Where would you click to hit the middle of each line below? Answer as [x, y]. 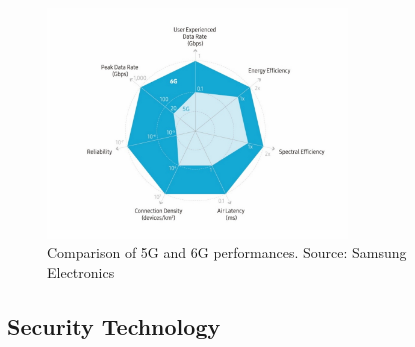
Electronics [81, 271]
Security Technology [114, 325]
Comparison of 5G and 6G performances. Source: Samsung [227, 252]
